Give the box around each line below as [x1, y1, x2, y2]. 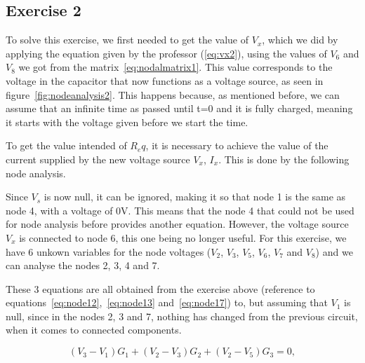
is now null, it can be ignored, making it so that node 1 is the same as [44, 189, 346, 204]
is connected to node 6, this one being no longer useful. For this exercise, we [19, 230, 347, 245]
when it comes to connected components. [6, 322, 182, 337]
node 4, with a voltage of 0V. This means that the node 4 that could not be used [6, 203, 354, 217]
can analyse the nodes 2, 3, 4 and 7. [6, 258, 160, 273]
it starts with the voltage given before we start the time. [6, 114, 248, 129]
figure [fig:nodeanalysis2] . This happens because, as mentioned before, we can [6, 87, 340, 102]
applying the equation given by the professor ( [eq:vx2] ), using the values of [6, 46, 327, 60]
